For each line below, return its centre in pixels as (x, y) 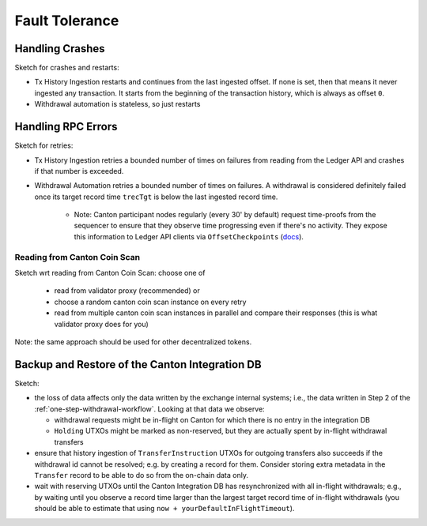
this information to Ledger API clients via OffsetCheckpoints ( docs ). (189, 236)
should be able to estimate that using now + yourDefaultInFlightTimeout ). (164, 509)
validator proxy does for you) (102, 324)
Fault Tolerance (67, 21)
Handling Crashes (60, 49)
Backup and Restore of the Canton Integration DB (138, 364)
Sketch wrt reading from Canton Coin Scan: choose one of (110, 273)
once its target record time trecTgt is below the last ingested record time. (156, 197)
